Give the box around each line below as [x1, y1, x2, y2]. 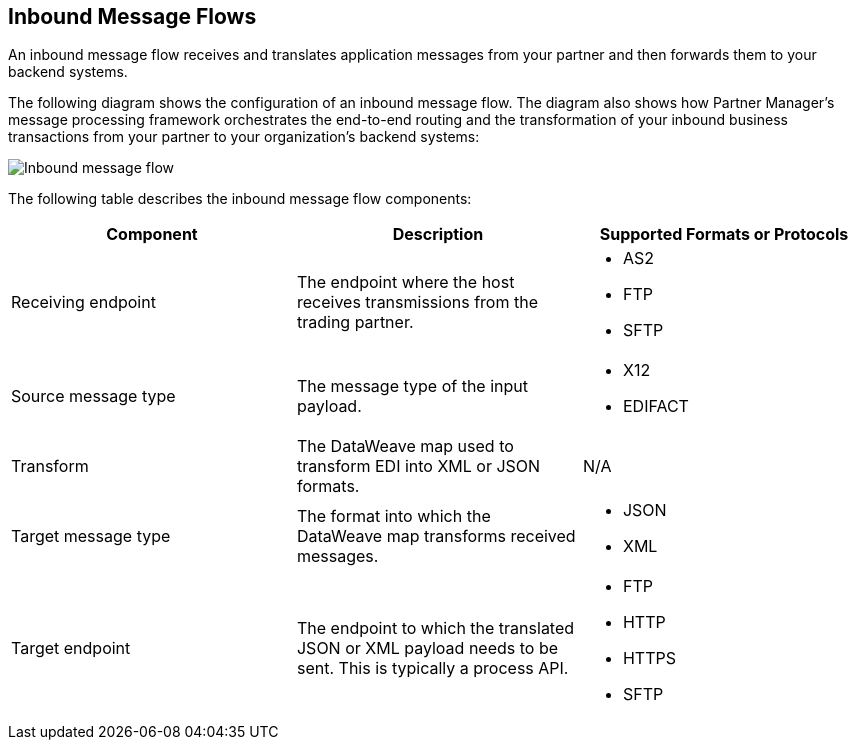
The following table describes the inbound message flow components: [8, 190, 472, 208]
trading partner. [296, 312, 414, 333]
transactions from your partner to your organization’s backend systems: [8, 128, 480, 146]
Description [392, 224, 484, 245]
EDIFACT [622, 396, 689, 417]
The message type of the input [296, 376, 528, 397]
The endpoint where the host [296, 272, 515, 293]
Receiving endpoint [11, 292, 156, 313]
